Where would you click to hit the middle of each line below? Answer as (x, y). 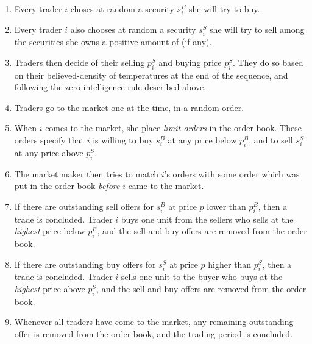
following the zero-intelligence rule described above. (110, 87)
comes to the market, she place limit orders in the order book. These (173, 128)
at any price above (49, 152)
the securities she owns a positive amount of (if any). (113, 42)
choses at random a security (122, 9)
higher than (230, 264)
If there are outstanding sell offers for (84, 206)
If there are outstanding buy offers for (85, 264)
